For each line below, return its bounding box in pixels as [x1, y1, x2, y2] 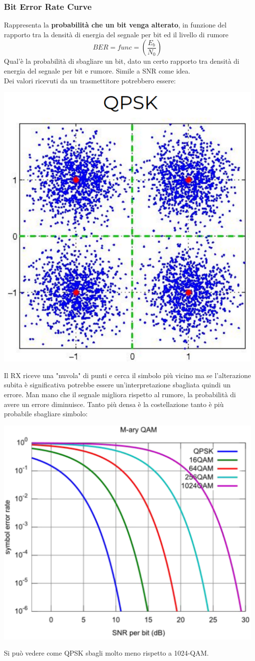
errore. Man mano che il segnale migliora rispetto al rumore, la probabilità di [4, 389, 236, 399]
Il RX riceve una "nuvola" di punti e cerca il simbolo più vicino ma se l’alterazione [4, 370, 251, 380]
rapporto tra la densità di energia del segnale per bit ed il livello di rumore [4, 29, 229, 39]
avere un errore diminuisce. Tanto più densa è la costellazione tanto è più [4, 399, 224, 409]
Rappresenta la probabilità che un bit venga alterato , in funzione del [4, 20, 227, 30]
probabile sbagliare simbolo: [4, 408, 88, 419]
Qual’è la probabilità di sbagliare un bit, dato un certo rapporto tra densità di [4, 56, 239, 66]
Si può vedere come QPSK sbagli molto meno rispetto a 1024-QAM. [4, 648, 209, 658]
